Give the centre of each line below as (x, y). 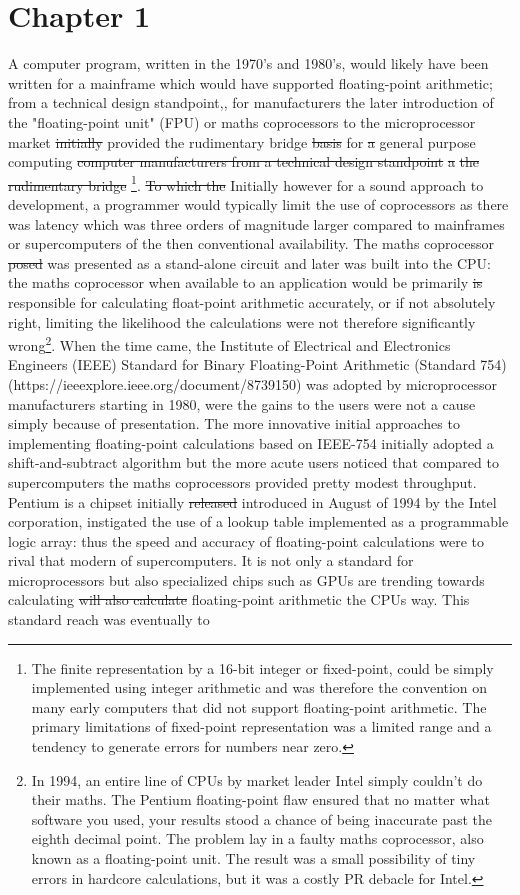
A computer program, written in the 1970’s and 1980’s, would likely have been (248, 63)
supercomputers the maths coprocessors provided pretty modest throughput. (242, 481)
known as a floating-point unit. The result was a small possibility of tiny (253, 858)
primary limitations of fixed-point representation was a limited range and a (261, 726)
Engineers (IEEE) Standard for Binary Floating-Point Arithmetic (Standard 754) (257, 364)
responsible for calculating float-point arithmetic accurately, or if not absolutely (252, 301)
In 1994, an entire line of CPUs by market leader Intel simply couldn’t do (257, 779)
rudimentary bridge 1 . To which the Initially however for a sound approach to (246, 183)
